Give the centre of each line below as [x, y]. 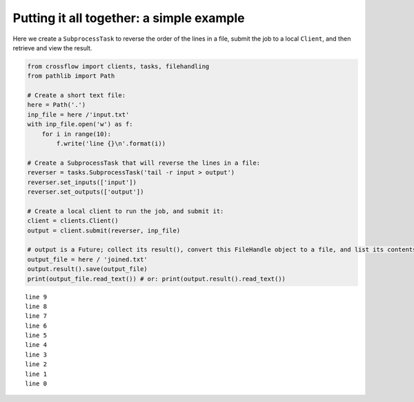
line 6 [36, 325]
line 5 [36, 335]
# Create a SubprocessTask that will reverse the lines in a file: [144, 163]
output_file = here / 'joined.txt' [87, 259]
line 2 [36, 364]
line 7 [36, 316]
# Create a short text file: [77, 96]
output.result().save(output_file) [87, 269]
